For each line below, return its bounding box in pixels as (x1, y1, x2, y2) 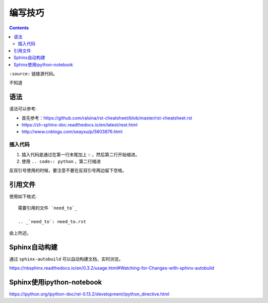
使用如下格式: (9, 193, 37, 199)
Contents (9, 25, 29, 31)
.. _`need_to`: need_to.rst (18, 219, 86, 225)
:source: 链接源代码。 (9, 70, 58, 76)
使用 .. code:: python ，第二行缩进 (21, 158, 101, 164)
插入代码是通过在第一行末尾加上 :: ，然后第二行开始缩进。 (21, 151, 140, 157)
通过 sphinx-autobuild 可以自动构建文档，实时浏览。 (9, 256, 124, 262)
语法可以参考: (9, 106, 37, 112)
